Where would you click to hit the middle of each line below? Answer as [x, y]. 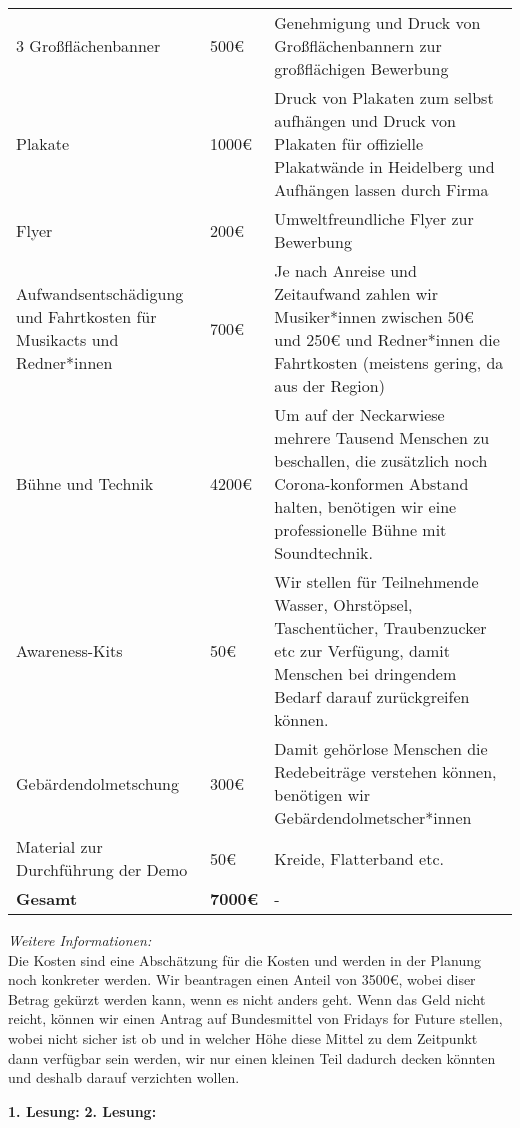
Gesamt [47, 898]
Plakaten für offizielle [349, 143]
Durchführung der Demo [102, 869]
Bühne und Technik [85, 483]
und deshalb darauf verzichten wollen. [124, 1077]
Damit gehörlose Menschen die [381, 748]
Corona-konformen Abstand [371, 483]
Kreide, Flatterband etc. [359, 858]
